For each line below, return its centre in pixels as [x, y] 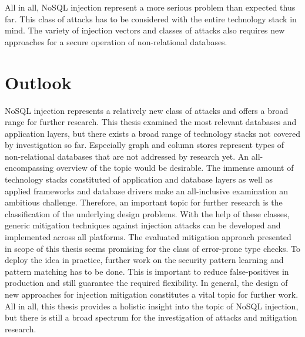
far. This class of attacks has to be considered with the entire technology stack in [151, 18]
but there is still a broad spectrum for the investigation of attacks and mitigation [151, 317]
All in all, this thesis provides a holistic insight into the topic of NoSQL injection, [152, 306]
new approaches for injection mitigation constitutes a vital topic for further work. [152, 294]
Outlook [38, 82]
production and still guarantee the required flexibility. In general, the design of [146, 283]
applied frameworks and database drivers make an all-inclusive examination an [146, 191]
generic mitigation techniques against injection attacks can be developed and [143, 225]
